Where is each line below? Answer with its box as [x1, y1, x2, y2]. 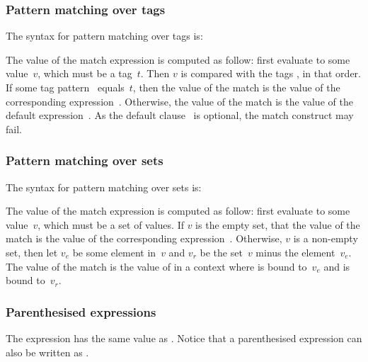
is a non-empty [293, 231, 358, 246]
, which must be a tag [38, 66, 132, 81]
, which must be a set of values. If [38, 217, 184, 232]
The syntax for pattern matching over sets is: [6, 179, 202, 194]
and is [323, 259, 350, 273]
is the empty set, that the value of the [195, 217, 360, 232]
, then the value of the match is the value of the [132, 80, 340, 94]
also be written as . [6, 344, 89, 359]
